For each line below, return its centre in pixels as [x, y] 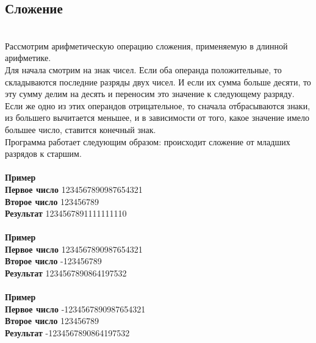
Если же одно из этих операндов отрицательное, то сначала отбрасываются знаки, [158, 105]
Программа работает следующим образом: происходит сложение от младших [148, 141]
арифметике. [28, 58]
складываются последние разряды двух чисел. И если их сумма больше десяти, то [158, 81]
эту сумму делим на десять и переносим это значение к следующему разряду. [150, 94]
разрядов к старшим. [43, 153]
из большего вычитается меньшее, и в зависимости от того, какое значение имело [157, 117]
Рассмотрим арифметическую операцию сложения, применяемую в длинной [146, 45]
